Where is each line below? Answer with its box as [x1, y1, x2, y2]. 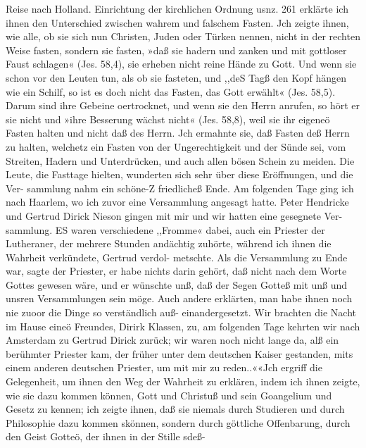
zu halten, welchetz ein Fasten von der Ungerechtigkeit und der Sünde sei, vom [6, 139, 346, 154]
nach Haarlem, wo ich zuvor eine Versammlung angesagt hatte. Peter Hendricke [6, 194, 349, 209]
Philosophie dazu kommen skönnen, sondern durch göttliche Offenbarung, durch [6, 415, 351, 430]
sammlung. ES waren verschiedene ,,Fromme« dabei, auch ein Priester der [6, 222, 325, 237]
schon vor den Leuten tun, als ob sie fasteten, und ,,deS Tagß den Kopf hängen [6, 70, 346, 85]
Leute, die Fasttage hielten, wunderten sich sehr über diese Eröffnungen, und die [6, 167, 353, 182]
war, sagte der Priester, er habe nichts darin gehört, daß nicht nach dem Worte [6, 263, 347, 278]
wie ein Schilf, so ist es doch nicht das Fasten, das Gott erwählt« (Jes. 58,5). [6, 84, 336, 99]
